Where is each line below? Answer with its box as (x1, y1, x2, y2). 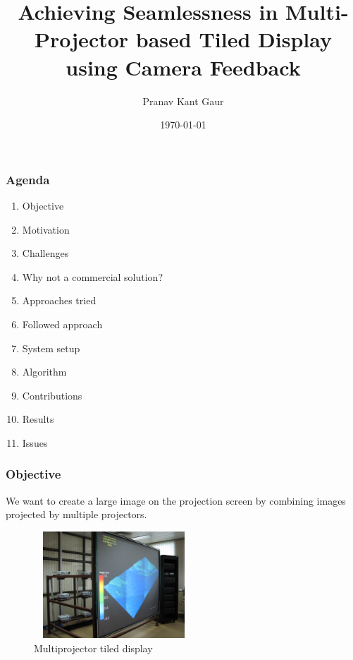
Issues (22, 435, 48, 450)
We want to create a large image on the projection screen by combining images (6, 493, 346, 508)
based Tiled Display (135, 25, 332, 54)
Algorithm (22, 364, 67, 379)
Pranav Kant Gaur (142, 93, 224, 108)
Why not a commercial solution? (22, 269, 163, 284)
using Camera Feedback (66, 52, 301, 81)
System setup (22, 340, 80, 355)
